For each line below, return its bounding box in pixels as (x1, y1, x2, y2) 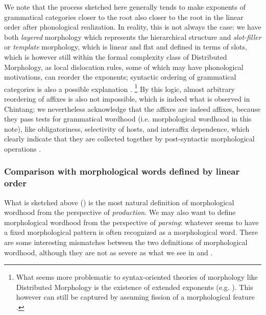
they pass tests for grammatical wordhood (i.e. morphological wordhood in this (4, 113, 252, 124)
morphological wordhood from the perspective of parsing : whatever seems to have (4, 216, 259, 227)
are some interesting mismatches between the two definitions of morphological (4, 237, 248, 248)
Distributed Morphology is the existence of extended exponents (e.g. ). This (16, 281, 253, 292)
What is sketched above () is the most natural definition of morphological (4, 197, 234, 207)
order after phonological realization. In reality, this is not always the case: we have (4, 21, 261, 32)
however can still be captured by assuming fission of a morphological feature (16, 292, 255, 302)
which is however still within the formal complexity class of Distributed (4, 51, 227, 62)
